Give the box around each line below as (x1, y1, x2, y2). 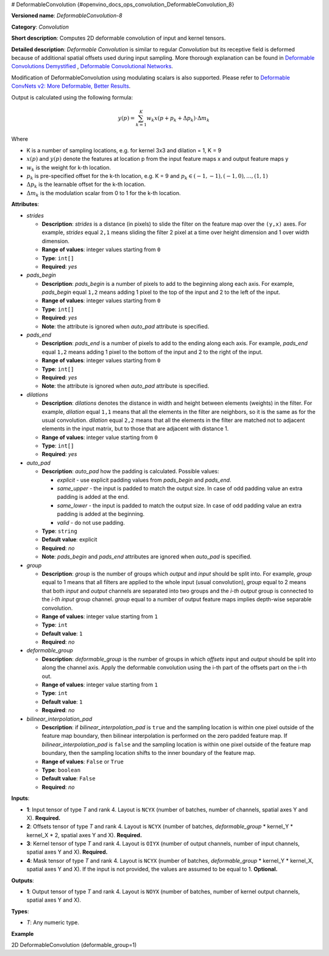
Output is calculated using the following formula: (11, 93, 133, 101)
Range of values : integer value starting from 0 (41, 433, 158, 441)
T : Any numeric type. (26, 919, 79, 926)
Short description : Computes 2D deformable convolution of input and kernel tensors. (11, 34, 226, 42)
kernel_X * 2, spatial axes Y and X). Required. (26, 831, 143, 838)
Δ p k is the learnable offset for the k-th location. (26, 180, 146, 190)
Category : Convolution (11, 23, 69, 30)
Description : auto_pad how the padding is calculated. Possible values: (41, 468, 219, 475)
